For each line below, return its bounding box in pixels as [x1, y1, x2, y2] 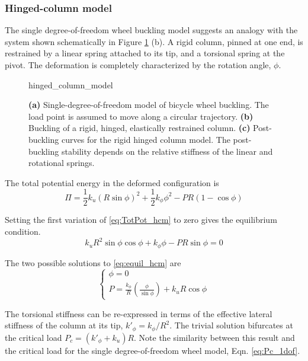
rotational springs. [28, 156, 95, 169]
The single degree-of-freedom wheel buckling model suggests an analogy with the [5, 24, 298, 36]
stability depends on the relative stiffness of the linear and [62, 145, 273, 157]
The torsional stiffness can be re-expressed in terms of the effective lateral [5, 307, 272, 320]
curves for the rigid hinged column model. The [62, 133, 230, 145]
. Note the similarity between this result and [134, 331, 295, 343]
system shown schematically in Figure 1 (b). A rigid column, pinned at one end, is [5, 35, 303, 47]
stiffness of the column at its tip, [5, 319, 123, 331]
